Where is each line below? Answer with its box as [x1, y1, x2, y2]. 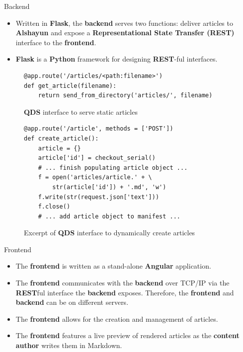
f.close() [38, 203, 71, 211]
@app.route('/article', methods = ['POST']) [24, 125, 173, 133]
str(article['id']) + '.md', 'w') [52, 183, 166, 191]
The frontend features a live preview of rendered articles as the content [15, 330, 240, 341]
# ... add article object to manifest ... [38, 212, 180, 220]
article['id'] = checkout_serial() [38, 154, 156, 162]
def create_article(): [24, 135, 99, 142]
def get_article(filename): [24, 82, 117, 89]
